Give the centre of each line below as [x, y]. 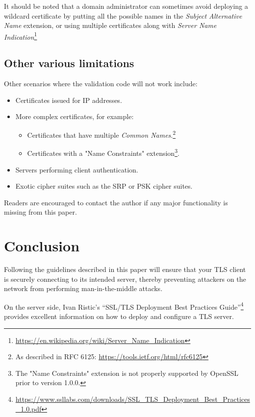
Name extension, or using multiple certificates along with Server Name [110, 25]
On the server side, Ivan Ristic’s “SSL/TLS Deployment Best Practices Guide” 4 [124, 306]
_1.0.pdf [28, 408]
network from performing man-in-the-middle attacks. [83, 288]
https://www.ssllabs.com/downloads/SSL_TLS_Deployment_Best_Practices [133, 399]
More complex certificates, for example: [75, 116]
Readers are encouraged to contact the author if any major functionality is [116, 202]
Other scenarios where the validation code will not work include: [101, 84]
